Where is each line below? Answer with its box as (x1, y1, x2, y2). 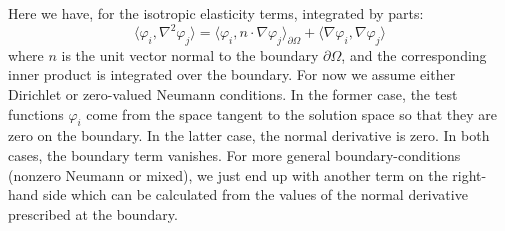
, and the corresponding (341, 44, 487, 65)
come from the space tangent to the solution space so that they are (86, 103, 497, 124)
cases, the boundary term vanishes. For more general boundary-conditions (8, 145, 461, 166)
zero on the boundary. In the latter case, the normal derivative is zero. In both (8, 125, 490, 146)
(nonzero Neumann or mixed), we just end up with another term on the (8, 164, 448, 185)
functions (8, 103, 64, 124)
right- (452, 164, 487, 185)
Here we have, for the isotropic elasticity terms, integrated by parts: (8, 3, 424, 23)
